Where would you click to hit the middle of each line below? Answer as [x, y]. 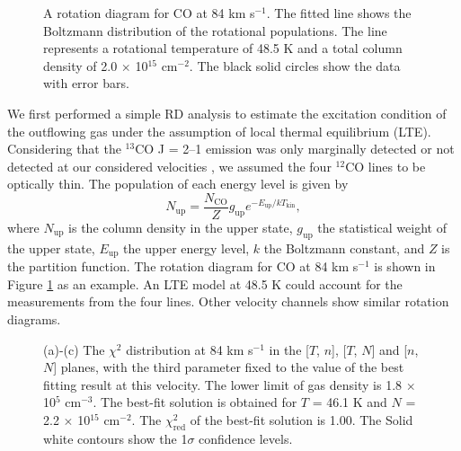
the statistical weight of [382, 227]
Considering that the [64, 149]
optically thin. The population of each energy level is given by [178, 184]
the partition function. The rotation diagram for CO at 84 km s [183, 266]
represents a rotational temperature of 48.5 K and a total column [223, 48]
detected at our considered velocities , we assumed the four [169, 166]
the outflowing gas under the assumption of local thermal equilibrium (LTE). [219, 131]
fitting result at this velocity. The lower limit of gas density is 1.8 [223, 384]
